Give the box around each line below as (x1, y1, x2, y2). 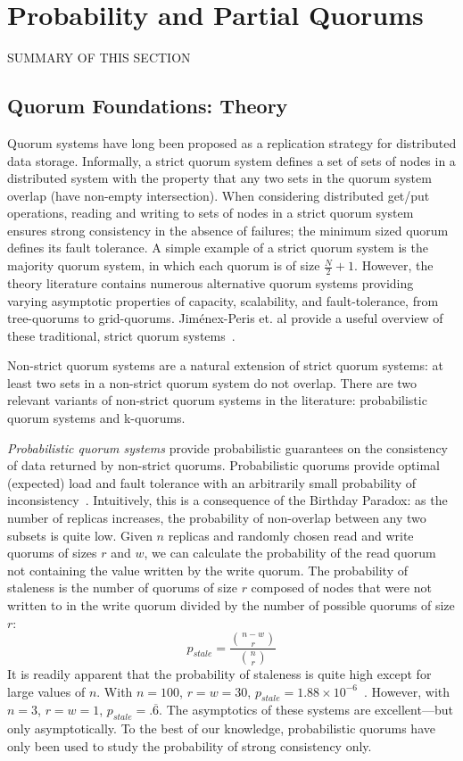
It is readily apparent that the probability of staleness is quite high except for (7, 665, 432, 683)
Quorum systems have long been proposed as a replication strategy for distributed (7, 133, 457, 152)
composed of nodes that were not (251, 578, 433, 597)
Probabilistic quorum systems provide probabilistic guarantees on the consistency (7, 438, 448, 457)
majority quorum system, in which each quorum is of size (7, 256, 320, 275)
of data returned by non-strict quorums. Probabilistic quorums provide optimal (7, 456, 441, 475)
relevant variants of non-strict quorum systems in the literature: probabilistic (7, 391, 427, 409)
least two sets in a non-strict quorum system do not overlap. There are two (7, 373, 418, 392)
